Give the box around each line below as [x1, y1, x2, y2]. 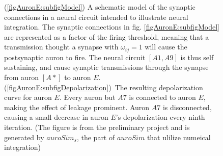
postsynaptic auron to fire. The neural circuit [4, 51, 146, 62]
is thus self [180, 51, 214, 62]
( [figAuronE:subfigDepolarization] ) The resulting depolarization [4, 82, 203, 92]
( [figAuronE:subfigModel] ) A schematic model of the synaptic [4, 2, 196, 12]
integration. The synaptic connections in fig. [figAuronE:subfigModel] [4, 21, 219, 32]
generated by [4, 132, 44, 142]
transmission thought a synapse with [4, 41, 119, 52]
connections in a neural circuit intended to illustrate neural [4, 11, 188, 22]
